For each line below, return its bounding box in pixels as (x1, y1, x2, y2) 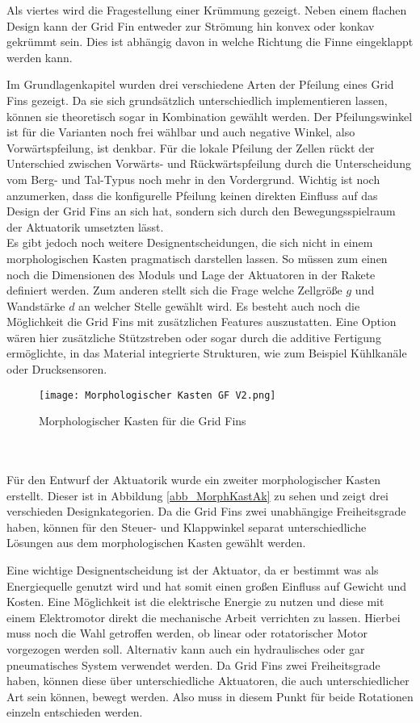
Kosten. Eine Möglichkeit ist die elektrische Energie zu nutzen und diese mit (6, 593, 384, 610)
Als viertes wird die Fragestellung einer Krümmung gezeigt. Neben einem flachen (6, 2, 407, 18)
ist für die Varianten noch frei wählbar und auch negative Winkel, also (6, 123, 355, 140)
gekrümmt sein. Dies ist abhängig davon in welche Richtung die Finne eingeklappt (6, 33, 414, 50)
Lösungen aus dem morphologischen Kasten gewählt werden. (6, 534, 306, 551)
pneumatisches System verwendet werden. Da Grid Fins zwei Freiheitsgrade (6, 656, 380, 673)
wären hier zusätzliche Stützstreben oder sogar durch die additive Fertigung (6, 328, 381, 345)
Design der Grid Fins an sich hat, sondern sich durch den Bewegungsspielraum (6, 203, 396, 219)
